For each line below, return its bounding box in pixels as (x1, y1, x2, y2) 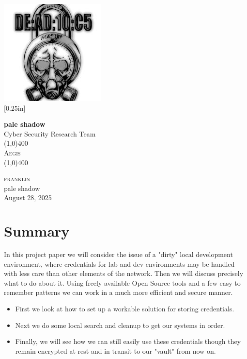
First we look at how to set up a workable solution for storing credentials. (15, 304, 234, 314)
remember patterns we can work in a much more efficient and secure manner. (4, 287, 233, 297)
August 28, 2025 (4, 192, 52, 203)
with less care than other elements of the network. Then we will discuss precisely (4, 268, 244, 278)
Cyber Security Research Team (4, 128, 96, 138)
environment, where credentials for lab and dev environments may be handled (4, 258, 235, 269)
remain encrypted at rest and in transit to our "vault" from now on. (15, 345, 216, 356)
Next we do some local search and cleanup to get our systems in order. (15, 320, 225, 330)
